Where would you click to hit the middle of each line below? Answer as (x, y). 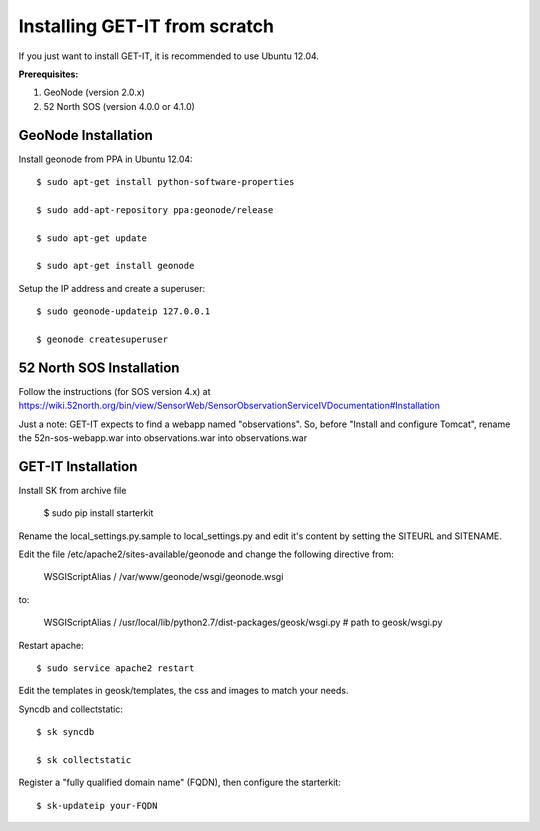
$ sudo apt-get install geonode (115, 266)
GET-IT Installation (78, 466)
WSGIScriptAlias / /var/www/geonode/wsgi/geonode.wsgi (163, 577)
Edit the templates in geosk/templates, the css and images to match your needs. (183, 691)
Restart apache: (51, 645)
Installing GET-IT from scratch (146, 26)
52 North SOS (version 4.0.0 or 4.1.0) (119, 106)
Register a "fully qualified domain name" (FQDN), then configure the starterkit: (180, 782)
